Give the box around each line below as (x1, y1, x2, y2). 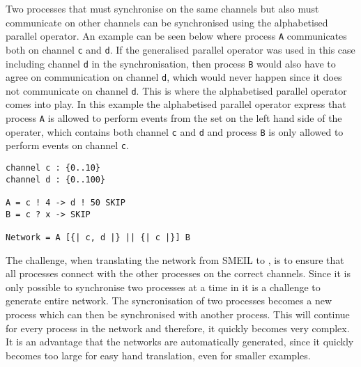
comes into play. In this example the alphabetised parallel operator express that (6, 97, 346, 111)
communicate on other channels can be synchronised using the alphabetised (6, 15, 328, 29)
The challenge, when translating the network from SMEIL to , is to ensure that (6, 252, 344, 267)
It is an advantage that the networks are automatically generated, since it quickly (6, 334, 354, 349)
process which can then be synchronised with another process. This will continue (6, 307, 350, 321)
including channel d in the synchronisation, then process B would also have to (6, 56, 336, 70)
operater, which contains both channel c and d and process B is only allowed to (6, 124, 344, 139)
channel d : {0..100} (6, 174, 106, 185)
